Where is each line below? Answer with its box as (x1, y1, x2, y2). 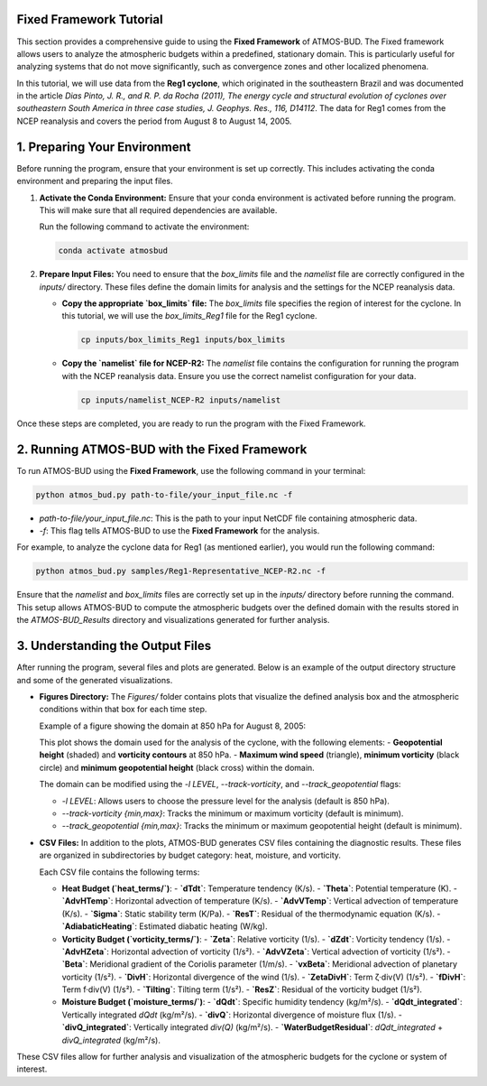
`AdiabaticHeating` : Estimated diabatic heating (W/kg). (61, 921, 268, 932)
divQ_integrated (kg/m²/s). (61, 1035, 161, 1045)
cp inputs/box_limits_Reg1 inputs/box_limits (80, 335, 286, 345)
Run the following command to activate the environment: (39, 221, 250, 232)
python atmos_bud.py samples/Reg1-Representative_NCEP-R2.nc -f (35, 566, 326, 577)
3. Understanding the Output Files (16, 638, 212, 654)
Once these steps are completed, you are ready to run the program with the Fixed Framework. (16, 418, 366, 429)
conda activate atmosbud (58, 246, 169, 256)
